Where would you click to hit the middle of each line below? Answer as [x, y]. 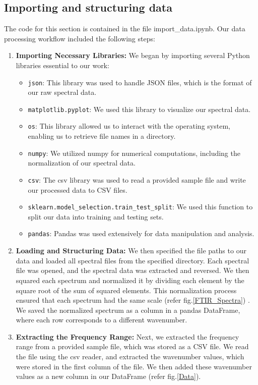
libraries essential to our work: [62, 65]
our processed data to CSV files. [78, 189]
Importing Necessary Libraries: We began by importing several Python [133, 55]
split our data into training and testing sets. [96, 216]
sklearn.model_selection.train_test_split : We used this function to [140, 207]
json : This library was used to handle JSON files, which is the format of [140, 82]
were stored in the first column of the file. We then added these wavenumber [134, 366]
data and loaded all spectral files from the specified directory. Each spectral [133, 260]
